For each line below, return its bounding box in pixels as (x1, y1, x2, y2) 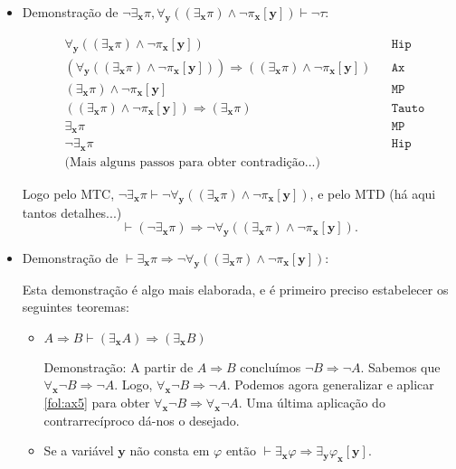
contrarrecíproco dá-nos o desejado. (43, 410, 240, 429)
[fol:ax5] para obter (43, 393, 150, 412)
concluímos (240, 357, 301, 376)
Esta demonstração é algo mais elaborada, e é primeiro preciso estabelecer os (22, 279, 449, 298)
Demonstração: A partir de (43, 357, 194, 376)
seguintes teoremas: (22, 297, 129, 316)
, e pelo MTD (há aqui (309, 183, 436, 202)
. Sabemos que (360, 357, 441, 376)
